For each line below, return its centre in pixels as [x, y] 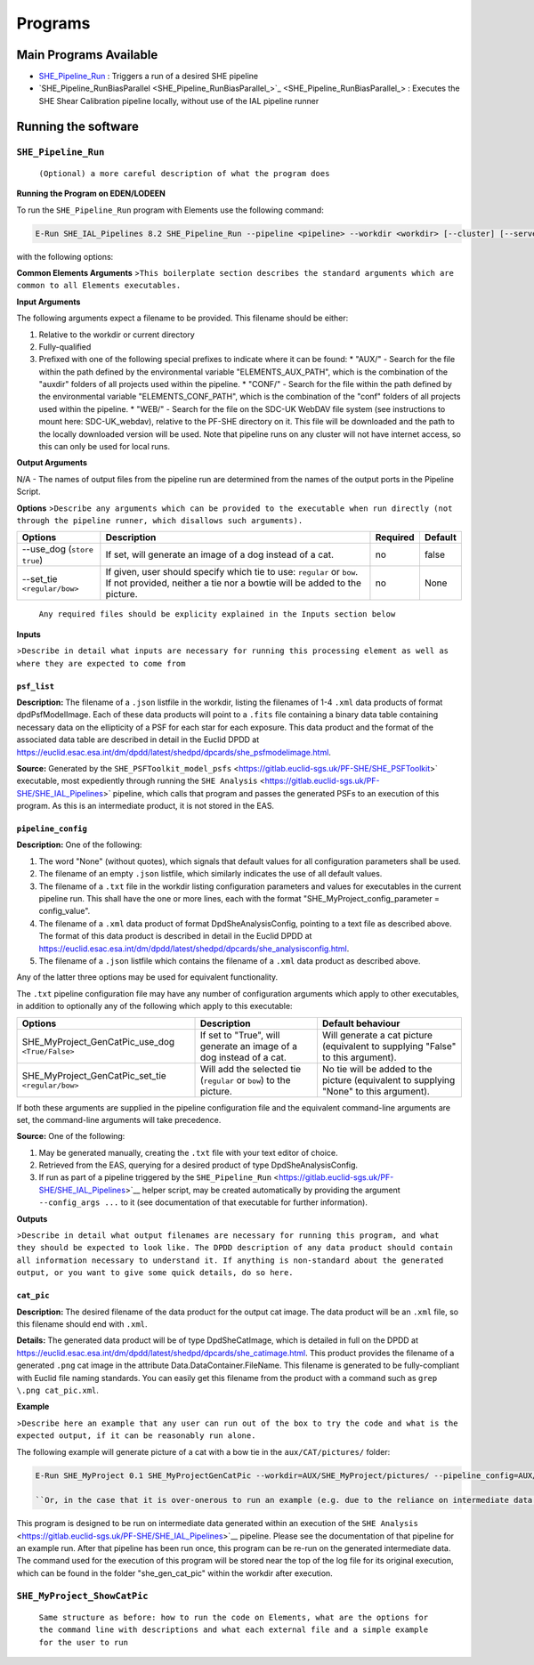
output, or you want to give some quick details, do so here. [155, 1273]
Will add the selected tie [251, 1069]
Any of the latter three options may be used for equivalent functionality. [147, 977]
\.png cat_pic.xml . [58, 1390]
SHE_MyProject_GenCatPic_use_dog [98, 1042]
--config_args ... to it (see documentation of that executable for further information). [203, 1202]
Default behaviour [361, 1023]
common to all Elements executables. [99, 286]
